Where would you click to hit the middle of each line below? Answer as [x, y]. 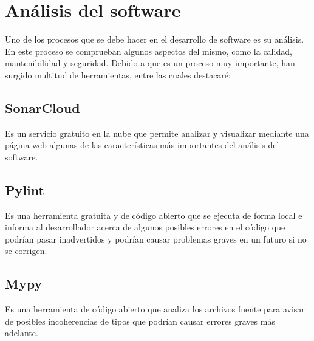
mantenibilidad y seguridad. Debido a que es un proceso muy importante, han [150, 63]
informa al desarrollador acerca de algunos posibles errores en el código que [145, 227]
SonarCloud [43, 107]
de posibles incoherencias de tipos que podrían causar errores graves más [140, 321]
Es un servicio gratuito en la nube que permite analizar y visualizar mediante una [157, 133]
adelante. [22, 333]
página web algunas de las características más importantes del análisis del [142, 145]
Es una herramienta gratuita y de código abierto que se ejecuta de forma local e [154, 215]
